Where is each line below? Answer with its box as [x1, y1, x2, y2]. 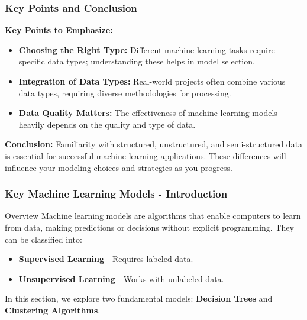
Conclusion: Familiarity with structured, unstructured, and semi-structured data [5, 138, 303, 150]
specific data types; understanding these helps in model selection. [18, 55, 255, 67]
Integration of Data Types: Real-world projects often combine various [18, 75, 286, 87]
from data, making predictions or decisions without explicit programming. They [5, 221, 294, 233]
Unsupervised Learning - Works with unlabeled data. [18, 272, 224, 285]
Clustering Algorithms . [5, 303, 101, 316]
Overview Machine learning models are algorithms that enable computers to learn [5, 209, 301, 222]
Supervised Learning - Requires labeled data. [18, 253, 193, 265]
